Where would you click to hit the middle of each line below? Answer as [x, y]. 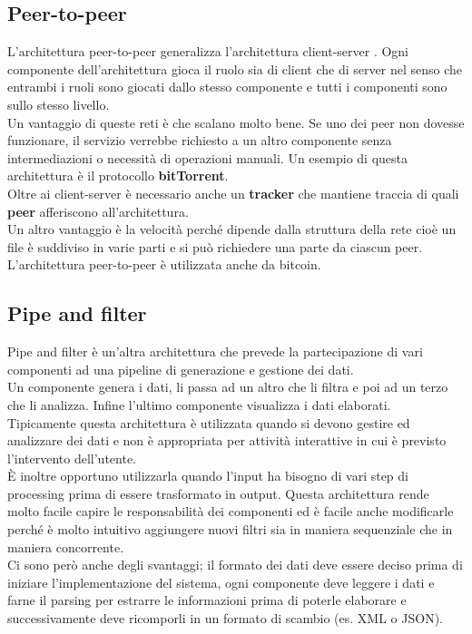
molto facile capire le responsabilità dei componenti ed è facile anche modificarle [231, 511]
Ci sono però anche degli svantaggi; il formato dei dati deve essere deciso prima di [235, 565]
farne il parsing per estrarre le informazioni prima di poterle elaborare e [207, 600]
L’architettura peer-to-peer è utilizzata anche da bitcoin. [164, 264]
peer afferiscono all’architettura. [98, 211]
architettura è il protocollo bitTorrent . [118, 176]
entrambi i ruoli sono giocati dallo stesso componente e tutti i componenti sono [227, 87]
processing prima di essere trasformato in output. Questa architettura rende [218, 493]
